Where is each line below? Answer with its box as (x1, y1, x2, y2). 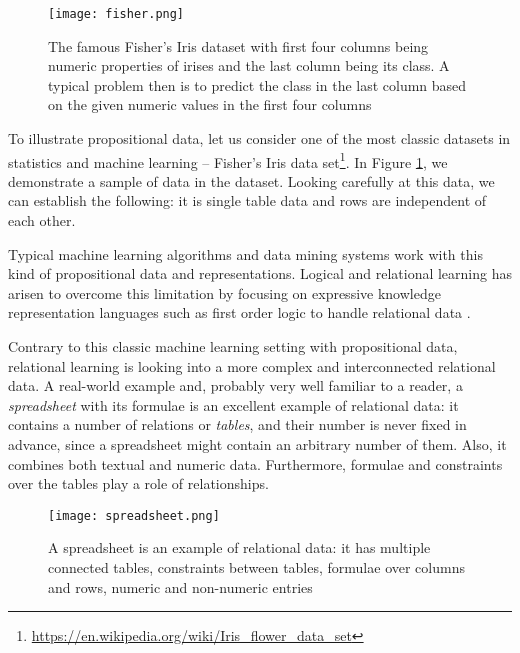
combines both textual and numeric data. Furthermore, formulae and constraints (8, 453, 503, 474)
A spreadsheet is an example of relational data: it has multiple (48, 537, 431, 558)
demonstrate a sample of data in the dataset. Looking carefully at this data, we (8, 170, 495, 191)
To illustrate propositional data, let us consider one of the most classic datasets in (8, 128, 511, 149)
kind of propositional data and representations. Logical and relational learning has (8, 263, 512, 284)
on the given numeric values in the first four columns (48, 94, 372, 115)
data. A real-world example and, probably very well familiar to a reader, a (8, 375, 463, 396)
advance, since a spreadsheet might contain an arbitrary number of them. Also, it (8, 434, 507, 454)
